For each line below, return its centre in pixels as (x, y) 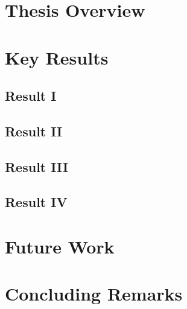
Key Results (57, 57)
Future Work (60, 247)
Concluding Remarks (94, 294)
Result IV (36, 202)
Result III (37, 166)
